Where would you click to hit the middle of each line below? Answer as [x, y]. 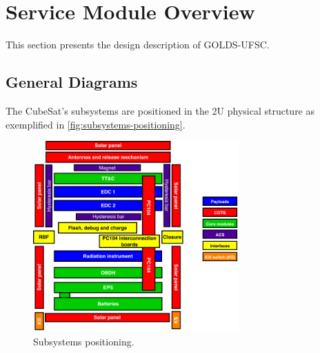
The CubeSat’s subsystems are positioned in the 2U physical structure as [160, 110]
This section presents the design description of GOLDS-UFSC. [138, 45]
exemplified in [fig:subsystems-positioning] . [96, 124]
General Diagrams [72, 82]
